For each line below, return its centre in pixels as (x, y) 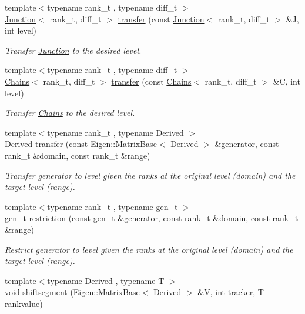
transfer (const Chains (151, 81)
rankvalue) (24, 303)
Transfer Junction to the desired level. (73, 50)
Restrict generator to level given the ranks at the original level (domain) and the (149, 249)
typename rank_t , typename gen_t (113, 206)
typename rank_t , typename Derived (115, 132)
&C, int (286, 81)
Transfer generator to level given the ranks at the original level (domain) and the (150, 175)
